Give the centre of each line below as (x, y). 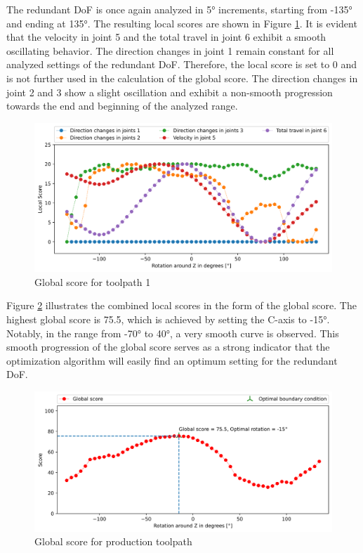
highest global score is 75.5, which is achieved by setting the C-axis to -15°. (168, 319)
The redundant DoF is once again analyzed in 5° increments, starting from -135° (179, 9)
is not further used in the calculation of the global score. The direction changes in (182, 78)
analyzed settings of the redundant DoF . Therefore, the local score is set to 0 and (182, 64)
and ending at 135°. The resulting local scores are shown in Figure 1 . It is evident (182, 23)
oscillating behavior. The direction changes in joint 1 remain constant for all (170, 50)
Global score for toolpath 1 (93, 281)
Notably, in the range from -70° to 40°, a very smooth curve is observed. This (173, 333)
